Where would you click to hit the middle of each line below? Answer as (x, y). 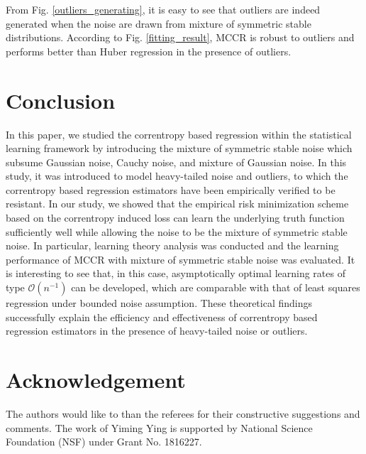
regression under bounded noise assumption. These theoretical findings (159, 303)
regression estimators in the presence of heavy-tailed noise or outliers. (157, 331)
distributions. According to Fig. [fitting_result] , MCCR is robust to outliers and (180, 37)
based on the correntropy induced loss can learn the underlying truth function (175, 218)
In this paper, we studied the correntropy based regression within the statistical (179, 134)
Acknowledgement (96, 379)
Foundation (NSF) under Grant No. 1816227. (104, 442)
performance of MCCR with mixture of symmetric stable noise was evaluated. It (181, 259)
